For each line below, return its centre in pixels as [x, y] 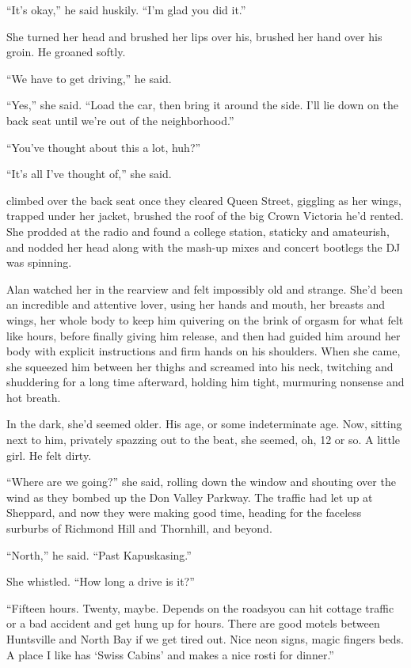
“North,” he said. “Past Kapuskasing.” [99, 554]
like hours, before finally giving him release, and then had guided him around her [204, 335]
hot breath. [34, 397]
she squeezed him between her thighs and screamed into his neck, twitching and [200, 366]
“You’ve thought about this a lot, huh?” [104, 147]
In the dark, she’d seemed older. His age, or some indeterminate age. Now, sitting [204, 424]
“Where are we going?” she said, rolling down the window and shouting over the [201, 482]
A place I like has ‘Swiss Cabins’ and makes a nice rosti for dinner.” [170, 654]
